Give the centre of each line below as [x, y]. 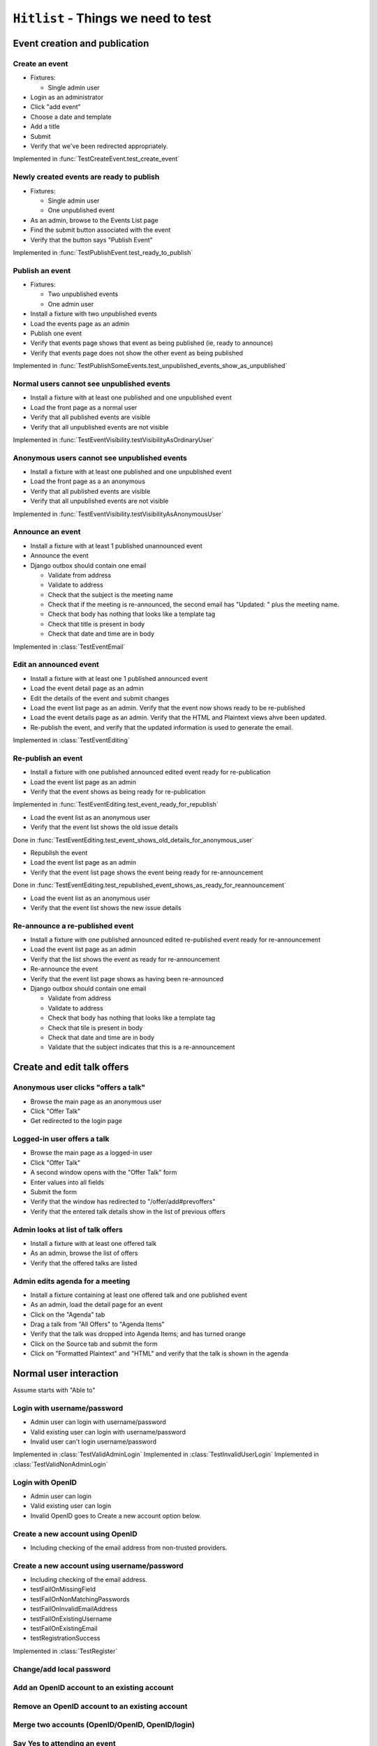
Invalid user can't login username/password [94, 1441]
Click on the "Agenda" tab [68, 1314]
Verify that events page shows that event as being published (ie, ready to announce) [152, 343]
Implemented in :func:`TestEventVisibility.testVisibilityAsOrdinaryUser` [113, 439]
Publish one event [56, 333]
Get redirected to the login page [76, 1121]
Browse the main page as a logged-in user [91, 1153]
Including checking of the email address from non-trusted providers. [129, 1548]
